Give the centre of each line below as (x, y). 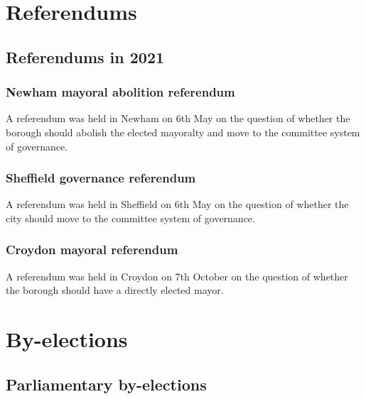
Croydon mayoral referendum (92, 250)
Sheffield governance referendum (101, 178)
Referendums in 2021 (85, 56)
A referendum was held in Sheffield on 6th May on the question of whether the (177, 204)
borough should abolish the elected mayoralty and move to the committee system (183, 132)
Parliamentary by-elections (106, 384)
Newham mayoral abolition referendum (120, 92)
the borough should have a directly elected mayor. (115, 290)
